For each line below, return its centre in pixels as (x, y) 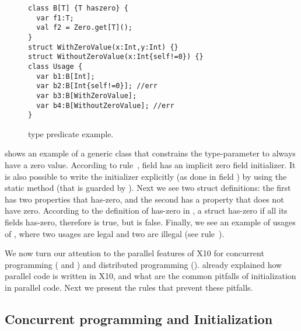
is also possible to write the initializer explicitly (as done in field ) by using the (146, 176)
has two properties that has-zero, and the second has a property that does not (144, 199)
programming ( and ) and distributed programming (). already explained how (143, 264)
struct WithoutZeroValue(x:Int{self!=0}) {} (116, 57)
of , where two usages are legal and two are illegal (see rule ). (115, 233)
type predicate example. (71, 133)
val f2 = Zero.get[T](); (84, 28)
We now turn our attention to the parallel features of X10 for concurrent (134, 253)
